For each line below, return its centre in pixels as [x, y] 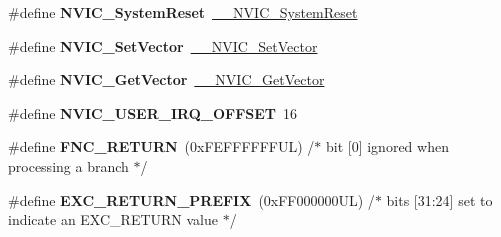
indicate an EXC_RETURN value [113, 219]
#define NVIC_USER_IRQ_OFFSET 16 [153, 112]
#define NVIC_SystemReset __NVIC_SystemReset [183, 12]
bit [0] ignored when [387, 146]
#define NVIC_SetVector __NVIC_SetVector [163, 45]
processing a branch [68, 165]
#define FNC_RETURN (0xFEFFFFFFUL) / [161, 146]
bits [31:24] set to [439, 199]
